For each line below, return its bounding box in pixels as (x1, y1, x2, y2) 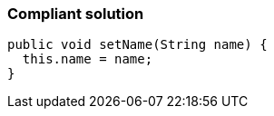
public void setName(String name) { (7, 37, 268, 53)
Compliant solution (7, 5, 144, 23)
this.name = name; (22, 52, 153, 67)
